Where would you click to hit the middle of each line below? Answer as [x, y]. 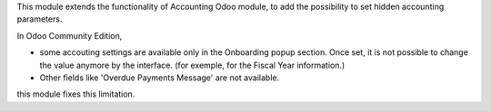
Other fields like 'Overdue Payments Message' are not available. [160, 78]
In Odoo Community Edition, [70, 35]
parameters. [40, 19]
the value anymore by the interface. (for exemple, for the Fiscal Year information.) [192, 65]
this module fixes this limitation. [76, 94]
